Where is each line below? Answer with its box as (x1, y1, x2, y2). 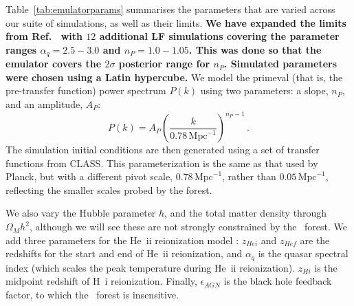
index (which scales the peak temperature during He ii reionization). (5, 260, 296, 274)
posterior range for (118, 56, 210, 71)
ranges (5, 42, 37, 56)
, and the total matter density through (164, 206, 327, 220)
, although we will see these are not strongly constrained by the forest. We (29, 219, 347, 234)
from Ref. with (5, 29, 82, 43)
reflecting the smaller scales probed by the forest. (5, 182, 212, 197)
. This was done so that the (188, 42, 322, 56)
